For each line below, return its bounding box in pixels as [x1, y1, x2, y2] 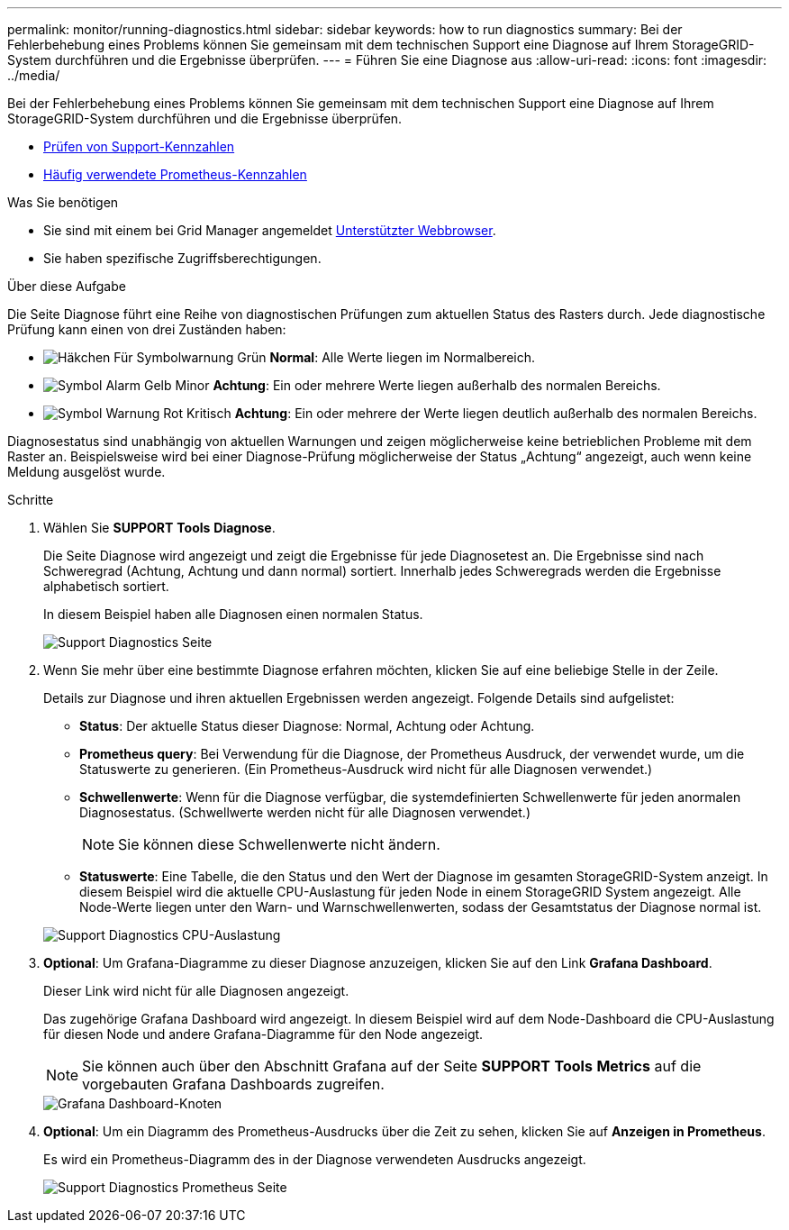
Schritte [7, 492, 54, 507]
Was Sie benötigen [7, 195, 119, 210]
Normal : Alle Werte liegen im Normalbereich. [269, 350, 536, 365]
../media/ [7, 68, 60, 83]
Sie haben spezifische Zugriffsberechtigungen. [43, 251, 322, 266]
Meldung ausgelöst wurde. [7, 464, 166, 479]
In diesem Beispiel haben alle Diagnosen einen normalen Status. [43, 606, 423, 622]
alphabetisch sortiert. [43, 579, 169, 594]
